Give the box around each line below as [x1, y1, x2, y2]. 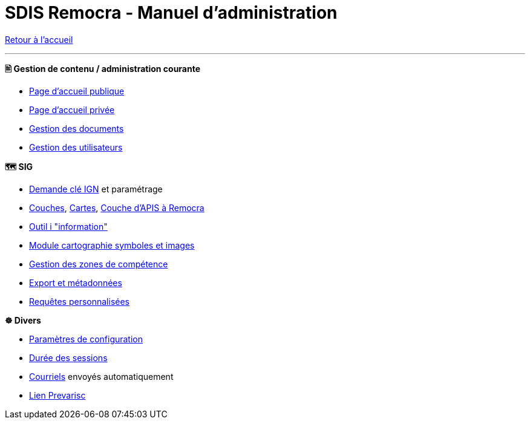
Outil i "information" [29, 221, 108, 232]
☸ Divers [5, 315, 41, 325]
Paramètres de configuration [29, 333, 143, 344]
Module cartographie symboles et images [29, 240, 195, 250]
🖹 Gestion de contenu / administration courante [5, 63, 201, 74]
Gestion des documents [29, 123, 124, 134]
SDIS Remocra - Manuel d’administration [5, 2, 338, 23]
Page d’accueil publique [29, 85, 125, 96]
